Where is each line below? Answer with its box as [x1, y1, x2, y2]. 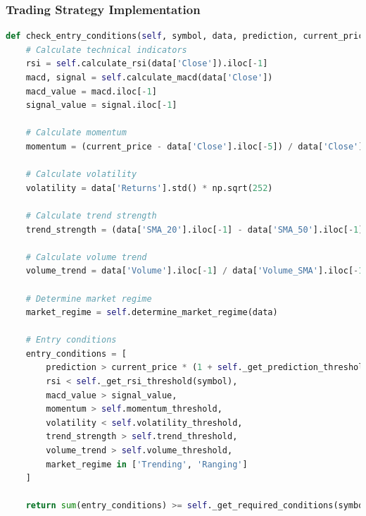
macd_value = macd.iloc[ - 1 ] [25, 86, 157, 97]
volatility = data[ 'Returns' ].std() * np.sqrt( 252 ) [25, 183, 273, 193]
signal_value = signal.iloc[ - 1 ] [25, 100, 177, 111]
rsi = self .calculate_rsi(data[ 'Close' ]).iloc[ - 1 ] [25, 59, 268, 69]
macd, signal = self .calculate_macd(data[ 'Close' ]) [25, 73, 273, 82]
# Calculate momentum [25, 128, 127, 138]
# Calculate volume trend [25, 252, 147, 262]
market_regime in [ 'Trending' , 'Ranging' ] [46, 459, 248, 469]
